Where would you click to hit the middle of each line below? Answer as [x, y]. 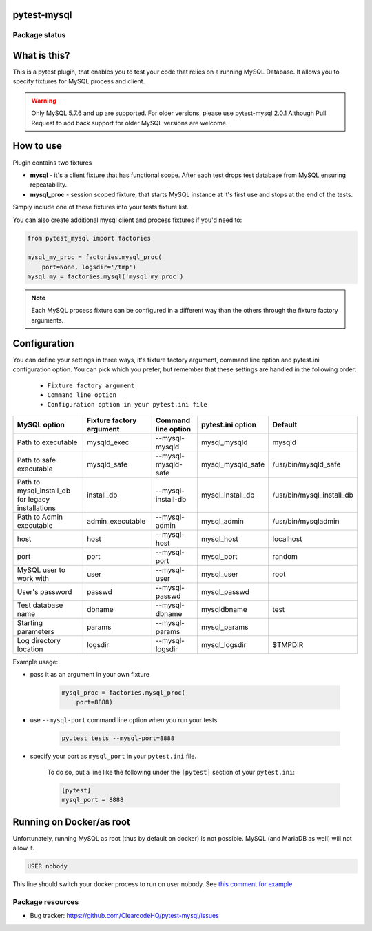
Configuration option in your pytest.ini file [127, 405]
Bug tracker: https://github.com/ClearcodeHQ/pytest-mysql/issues [125, 916]
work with [33, 578]
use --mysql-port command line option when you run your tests [124, 720]
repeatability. [49, 185]
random [285, 556]
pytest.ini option [228, 424]
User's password [44, 591]
